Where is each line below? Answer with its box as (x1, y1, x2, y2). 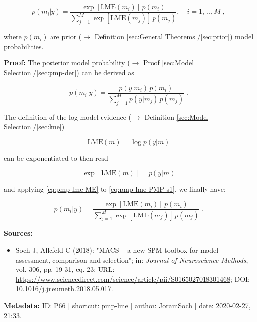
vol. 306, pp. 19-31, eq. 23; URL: (15, 264, 115, 274)
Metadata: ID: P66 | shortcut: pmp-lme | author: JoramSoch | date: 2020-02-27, (4, 300, 251, 310)
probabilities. (4, 41, 44, 51)
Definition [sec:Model (144, 111, 208, 122)
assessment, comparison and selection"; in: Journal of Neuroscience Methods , (15, 254, 248, 265)
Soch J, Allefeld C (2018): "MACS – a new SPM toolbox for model (15, 244, 219, 255)
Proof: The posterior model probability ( (4, 57, 130, 68)
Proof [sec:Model (143, 57, 194, 68)
